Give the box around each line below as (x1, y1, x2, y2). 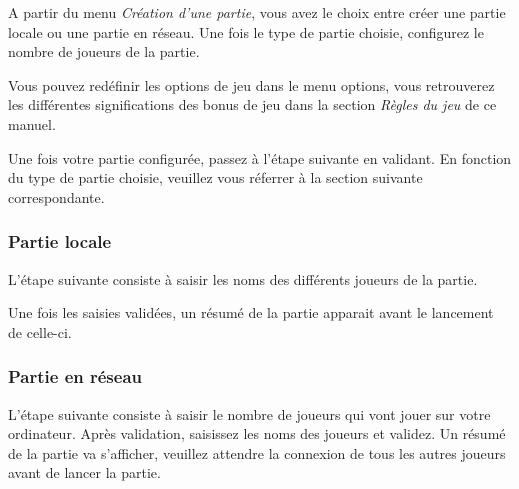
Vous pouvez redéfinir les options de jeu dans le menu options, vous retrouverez (8, 74, 495, 95)
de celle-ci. (8, 321, 72, 342)
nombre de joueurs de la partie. (8, 41, 200, 62)
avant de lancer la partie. (8, 462, 161, 483)
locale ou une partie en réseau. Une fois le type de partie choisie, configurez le (8, 21, 484, 42)
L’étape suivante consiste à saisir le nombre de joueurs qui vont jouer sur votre (8, 403, 491, 424)
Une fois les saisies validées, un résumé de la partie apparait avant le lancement (8, 302, 494, 323)
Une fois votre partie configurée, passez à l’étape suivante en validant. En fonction (8, 147, 512, 168)
